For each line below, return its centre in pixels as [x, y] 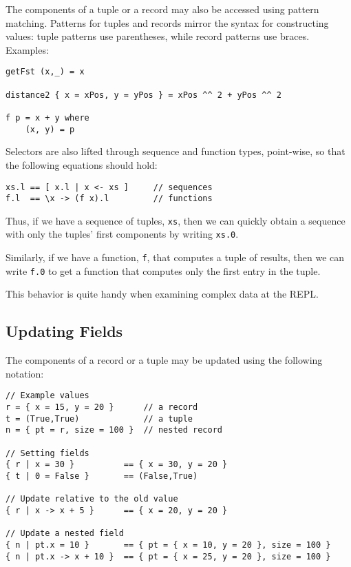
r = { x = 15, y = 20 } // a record [102, 408]
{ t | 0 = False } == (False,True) [102, 476]
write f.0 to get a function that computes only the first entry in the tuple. [163, 270]
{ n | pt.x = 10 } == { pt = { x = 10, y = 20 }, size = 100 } [168, 545]
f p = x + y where [47, 118]
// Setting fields [47, 453]
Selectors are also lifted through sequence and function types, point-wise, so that [175, 151]
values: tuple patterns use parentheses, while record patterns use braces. [158, 36]
